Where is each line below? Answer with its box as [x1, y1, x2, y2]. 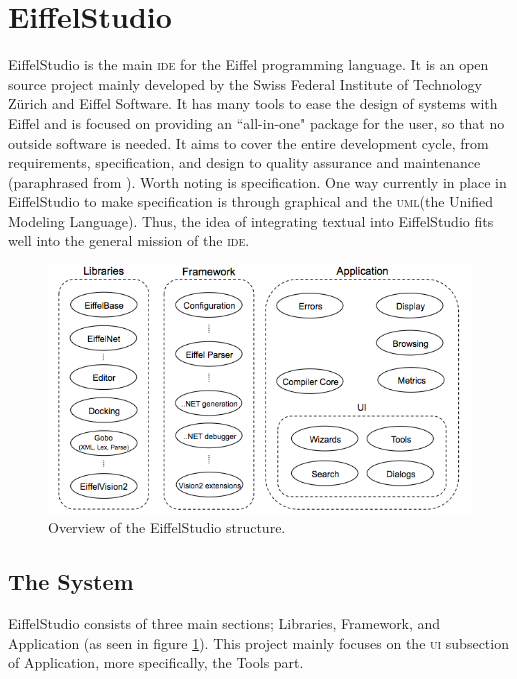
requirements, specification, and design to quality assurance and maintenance [8, 152, 481, 173]
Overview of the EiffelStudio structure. [48, 517, 286, 538]
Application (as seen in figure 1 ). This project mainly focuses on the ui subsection [8, 632, 509, 653]
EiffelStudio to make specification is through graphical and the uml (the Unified [8, 191, 494, 212]
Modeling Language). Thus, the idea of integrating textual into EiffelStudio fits [8, 210, 494, 231]
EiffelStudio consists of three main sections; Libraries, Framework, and [8, 613, 441, 634]
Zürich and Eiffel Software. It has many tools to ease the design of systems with [8, 93, 498, 114]
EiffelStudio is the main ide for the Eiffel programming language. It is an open [8, 54, 489, 75]
